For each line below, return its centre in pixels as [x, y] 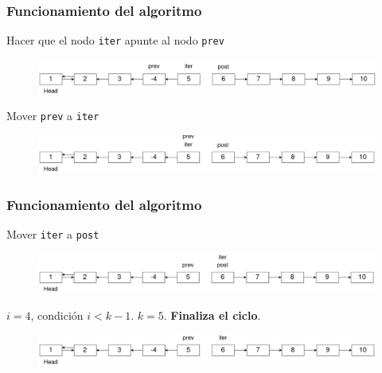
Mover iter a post [53, 234]
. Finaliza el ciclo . [212, 315]
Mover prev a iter [53, 116]
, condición [57, 315]
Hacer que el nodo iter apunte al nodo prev [115, 40]
